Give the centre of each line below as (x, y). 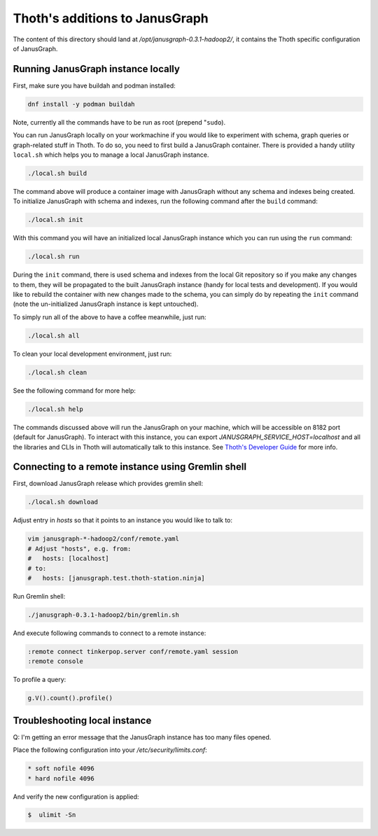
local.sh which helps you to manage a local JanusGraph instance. (111, 155)
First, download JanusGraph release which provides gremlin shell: (108, 484)
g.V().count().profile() (70, 698)
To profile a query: (40, 680)
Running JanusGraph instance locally (96, 69)
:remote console (56, 661)
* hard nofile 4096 (61, 778)
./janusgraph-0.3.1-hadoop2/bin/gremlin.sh (104, 615)
